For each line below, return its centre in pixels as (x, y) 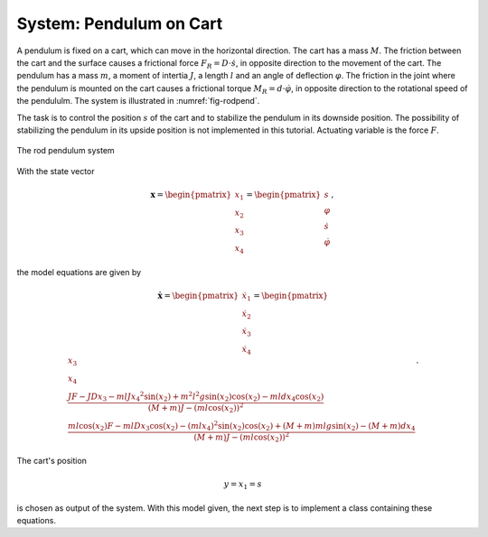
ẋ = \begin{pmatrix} (198, 295)
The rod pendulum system (66, 151)
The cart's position (52, 460)
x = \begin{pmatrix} (191, 194)
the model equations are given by (79, 272)
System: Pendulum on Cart (120, 23)
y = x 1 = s (243, 485)
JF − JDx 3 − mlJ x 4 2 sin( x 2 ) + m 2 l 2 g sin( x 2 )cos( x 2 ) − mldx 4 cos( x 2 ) (196, 397)
